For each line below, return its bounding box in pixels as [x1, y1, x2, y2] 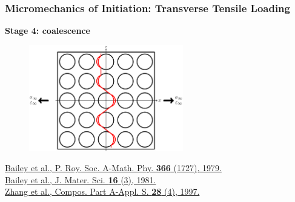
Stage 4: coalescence [5, 24, 90, 37]
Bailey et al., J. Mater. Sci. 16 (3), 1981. [5, 173, 156, 186]
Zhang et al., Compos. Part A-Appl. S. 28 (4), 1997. [5, 185, 200, 198]
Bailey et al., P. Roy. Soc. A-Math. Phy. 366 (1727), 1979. [5, 161, 222, 174]
